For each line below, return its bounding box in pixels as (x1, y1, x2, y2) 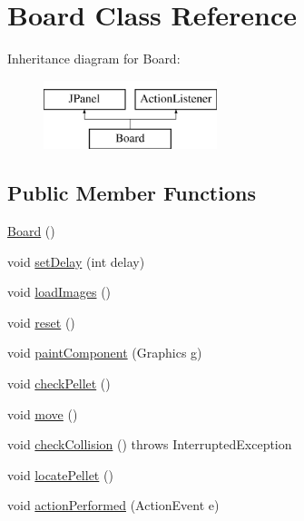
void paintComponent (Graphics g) (7, 343, 202, 362)
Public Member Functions (7, 179, 256, 207)
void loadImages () (7, 282, 112, 301)
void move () (7, 404, 78, 423)
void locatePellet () (7, 465, 113, 484)
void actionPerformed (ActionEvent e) (7, 496, 220, 515)
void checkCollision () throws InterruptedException (7, 435, 292, 454)
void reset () (7, 312, 75, 331)
